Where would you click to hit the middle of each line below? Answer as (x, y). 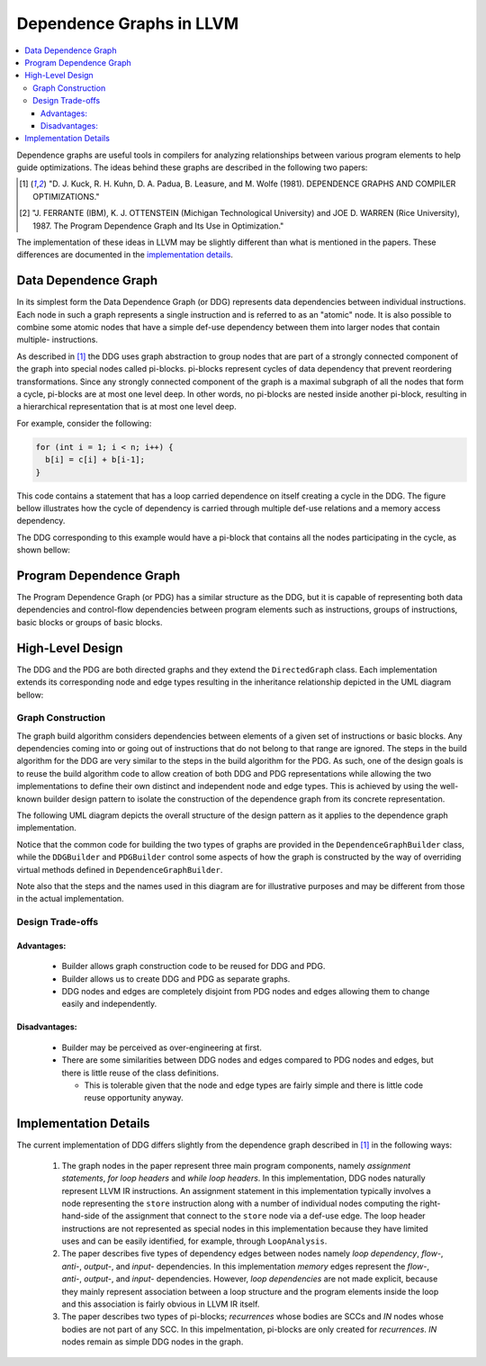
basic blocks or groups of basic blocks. (90, 622)
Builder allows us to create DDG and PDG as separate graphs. (176, 979)
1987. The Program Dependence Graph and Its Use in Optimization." (158, 226)
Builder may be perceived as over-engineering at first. (162, 1047)
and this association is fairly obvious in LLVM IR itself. (161, 1304)
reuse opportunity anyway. (134, 1098)
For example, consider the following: (84, 423)
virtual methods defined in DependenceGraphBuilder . (120, 869)
